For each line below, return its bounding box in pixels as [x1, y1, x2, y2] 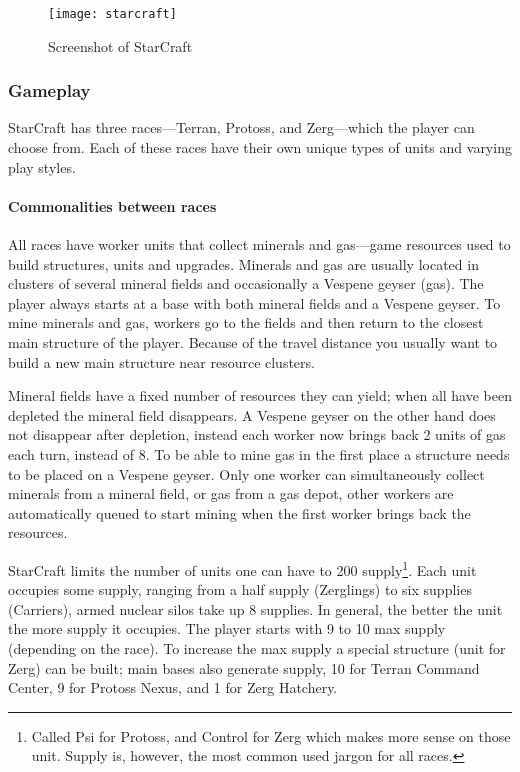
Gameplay [8, 78, 91, 103]
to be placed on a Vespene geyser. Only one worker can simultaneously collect [8, 463, 485, 484]
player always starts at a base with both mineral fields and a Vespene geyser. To [8, 292, 501, 313]
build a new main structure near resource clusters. [8, 351, 315, 372]
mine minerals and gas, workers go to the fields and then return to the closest [8, 312, 484, 333]
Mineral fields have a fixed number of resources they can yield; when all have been [8, 385, 512, 406]
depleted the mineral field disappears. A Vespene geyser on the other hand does [8, 404, 496, 425]
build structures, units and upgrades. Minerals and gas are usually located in [8, 253, 479, 274]
